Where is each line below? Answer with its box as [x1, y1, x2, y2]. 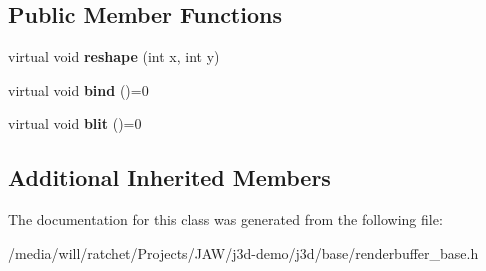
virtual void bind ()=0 [8, 79, 149, 100]
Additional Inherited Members [8, 162, 331, 193]
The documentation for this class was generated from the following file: [8, 209, 443, 230]
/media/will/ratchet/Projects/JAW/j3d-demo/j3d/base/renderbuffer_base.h [8, 242, 479, 263]
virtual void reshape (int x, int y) [8, 46, 220, 67]
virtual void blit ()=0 [8, 113, 142, 134]
